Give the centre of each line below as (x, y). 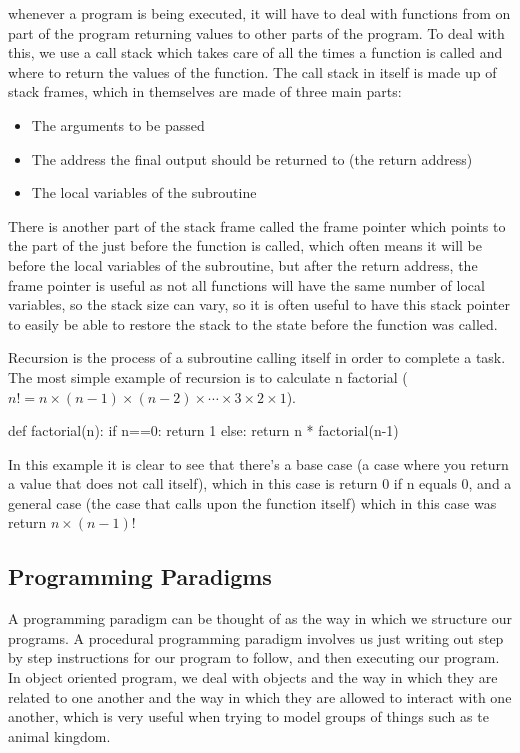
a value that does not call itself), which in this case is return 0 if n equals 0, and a (260, 483)
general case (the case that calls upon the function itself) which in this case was (252, 502)
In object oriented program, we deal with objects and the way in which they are (253, 677)
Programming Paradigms (140, 576)
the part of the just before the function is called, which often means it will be (245, 245)
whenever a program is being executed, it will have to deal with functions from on (259, 13)
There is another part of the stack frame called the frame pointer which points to (257, 225)
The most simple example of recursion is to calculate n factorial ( (208, 376)
